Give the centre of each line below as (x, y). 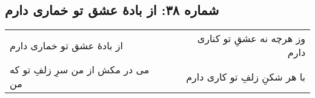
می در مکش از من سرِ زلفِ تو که (80, 70)
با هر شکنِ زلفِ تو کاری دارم (246, 76)
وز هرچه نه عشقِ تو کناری (251, 38)
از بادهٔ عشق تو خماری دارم (66, 45)
